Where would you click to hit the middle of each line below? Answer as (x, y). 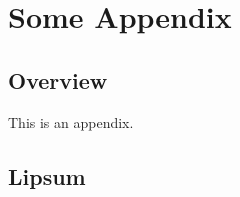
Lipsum (47, 175)
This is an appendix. (71, 121)
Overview (58, 79)
